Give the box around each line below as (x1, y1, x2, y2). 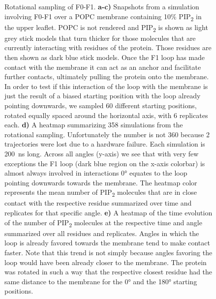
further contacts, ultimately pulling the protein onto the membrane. (4, 71, 209, 82)
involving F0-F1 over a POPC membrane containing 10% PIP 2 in (4, 11, 202, 23)
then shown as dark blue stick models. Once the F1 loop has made (4, 52, 205, 62)
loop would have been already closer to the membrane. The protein (4, 257, 207, 267)
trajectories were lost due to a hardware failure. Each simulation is (4, 139, 205, 149)
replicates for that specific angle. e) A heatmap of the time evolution (4, 208, 213, 218)
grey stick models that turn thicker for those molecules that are (4, 32, 196, 43)
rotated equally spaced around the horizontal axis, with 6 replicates (4, 110, 208, 120)
